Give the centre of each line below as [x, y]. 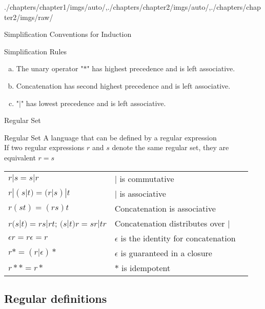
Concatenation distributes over [170, 223]
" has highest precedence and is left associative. [161, 68]
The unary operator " [50, 68]
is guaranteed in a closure [166, 253]
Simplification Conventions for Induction [68, 34]
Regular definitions [56, 298]
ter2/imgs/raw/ [29, 17]
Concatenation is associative [165, 208]
